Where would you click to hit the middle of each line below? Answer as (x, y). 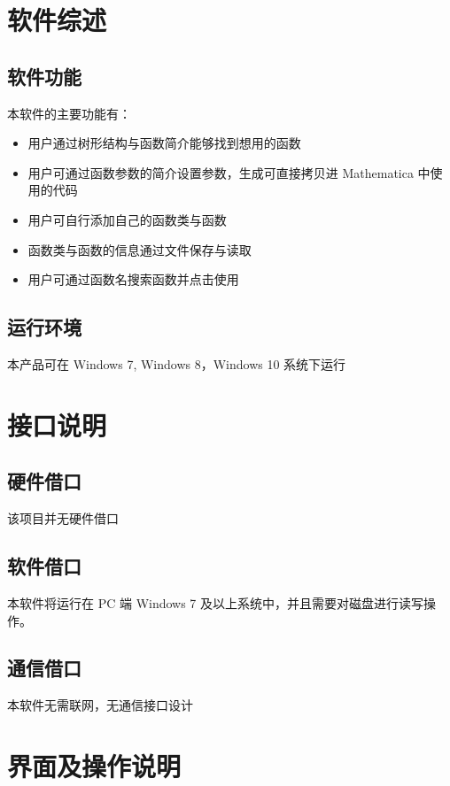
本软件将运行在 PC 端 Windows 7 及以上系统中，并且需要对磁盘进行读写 (216, 602)
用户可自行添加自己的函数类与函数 (127, 219)
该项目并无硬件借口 (63, 518)
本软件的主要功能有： (69, 113)
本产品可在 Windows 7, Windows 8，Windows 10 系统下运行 (177, 363)
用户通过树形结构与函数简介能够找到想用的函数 (164, 143)
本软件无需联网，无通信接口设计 (100, 705)
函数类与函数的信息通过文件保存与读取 (140, 249)
